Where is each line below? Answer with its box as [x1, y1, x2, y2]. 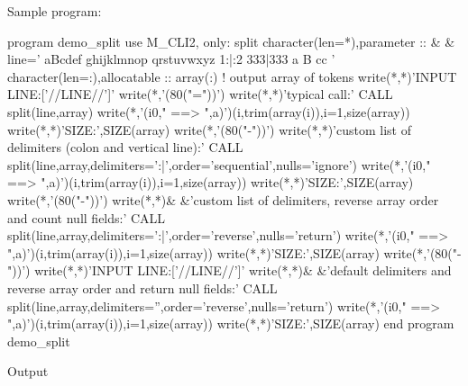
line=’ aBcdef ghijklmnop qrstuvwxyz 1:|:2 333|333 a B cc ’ [7, 49, 335, 68]
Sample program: [7, 2, 102, 20]
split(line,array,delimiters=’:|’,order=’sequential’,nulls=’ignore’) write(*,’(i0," [7, 155, 431, 174]
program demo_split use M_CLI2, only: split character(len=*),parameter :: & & [7, 31, 455, 50]
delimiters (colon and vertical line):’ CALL [7, 138, 243, 157]
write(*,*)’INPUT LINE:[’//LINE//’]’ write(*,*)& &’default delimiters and [34, 261, 452, 280]
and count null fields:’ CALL [7, 208, 166, 227]
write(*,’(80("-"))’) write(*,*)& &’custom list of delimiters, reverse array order [7, 190, 439, 209]
